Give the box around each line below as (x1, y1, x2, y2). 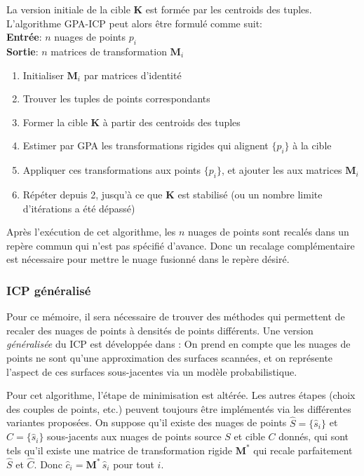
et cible (234, 429, 265, 444)
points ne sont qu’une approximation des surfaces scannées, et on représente (6, 350, 333, 365)
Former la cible (22, 114, 88, 129)
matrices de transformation (50, 43, 167, 58)
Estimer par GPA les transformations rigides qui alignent (22, 138, 269, 153)
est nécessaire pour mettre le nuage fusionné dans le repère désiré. (6, 252, 290, 266)
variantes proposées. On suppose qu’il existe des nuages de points (6, 415, 287, 430)
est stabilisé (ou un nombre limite (177, 186, 323, 201)
